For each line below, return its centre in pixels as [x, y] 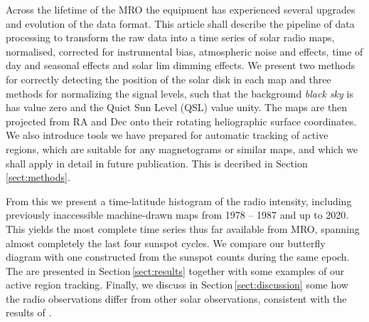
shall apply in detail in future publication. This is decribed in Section [157, 163]
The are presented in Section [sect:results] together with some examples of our [175, 270]
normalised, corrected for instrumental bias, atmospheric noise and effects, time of [184, 51]
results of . [29, 312]
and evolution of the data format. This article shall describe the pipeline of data [180, 23]
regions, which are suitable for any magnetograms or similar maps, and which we [182, 149]
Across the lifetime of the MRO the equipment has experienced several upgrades [181, 9]
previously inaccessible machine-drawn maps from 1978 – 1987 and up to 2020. [177, 215]
